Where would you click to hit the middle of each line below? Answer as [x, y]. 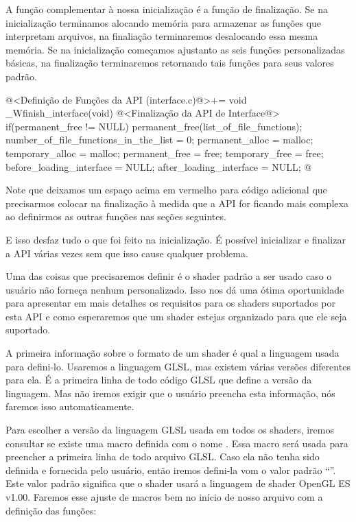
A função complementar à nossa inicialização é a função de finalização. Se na [167, 9]
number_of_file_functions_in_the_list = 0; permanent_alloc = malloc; [159, 140]
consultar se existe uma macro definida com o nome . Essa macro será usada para [177, 443]
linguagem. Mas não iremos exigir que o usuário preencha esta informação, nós [170, 393]
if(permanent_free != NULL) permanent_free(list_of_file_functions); [154, 126]
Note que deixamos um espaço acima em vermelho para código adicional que [166, 190]
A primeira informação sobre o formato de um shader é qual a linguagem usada [173, 353]
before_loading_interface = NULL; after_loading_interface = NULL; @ [159, 166]
